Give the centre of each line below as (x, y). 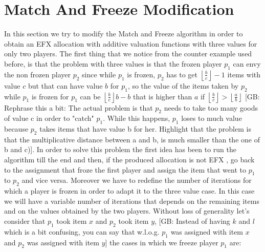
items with (244, 74)
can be (90, 96)
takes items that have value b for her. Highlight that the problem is (145, 129)
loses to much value (212, 118)
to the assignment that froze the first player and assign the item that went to (125, 169)
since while (99, 74)
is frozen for (50, 96)
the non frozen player (37, 74)
